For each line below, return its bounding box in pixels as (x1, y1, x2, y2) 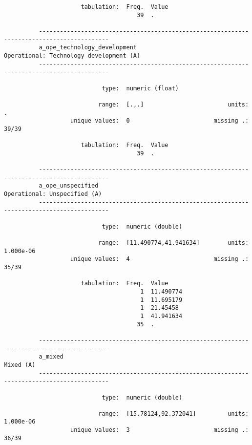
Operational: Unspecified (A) (4, 191, 102, 198)
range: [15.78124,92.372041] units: (98, 410, 249, 417)
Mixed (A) (4, 361, 36, 368)
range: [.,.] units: (98, 101, 249, 108)
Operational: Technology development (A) (4, 52, 141, 59)
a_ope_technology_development (39, 44, 137, 51)
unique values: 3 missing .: (70, 426, 249, 434)
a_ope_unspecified (39, 182, 99, 190)
